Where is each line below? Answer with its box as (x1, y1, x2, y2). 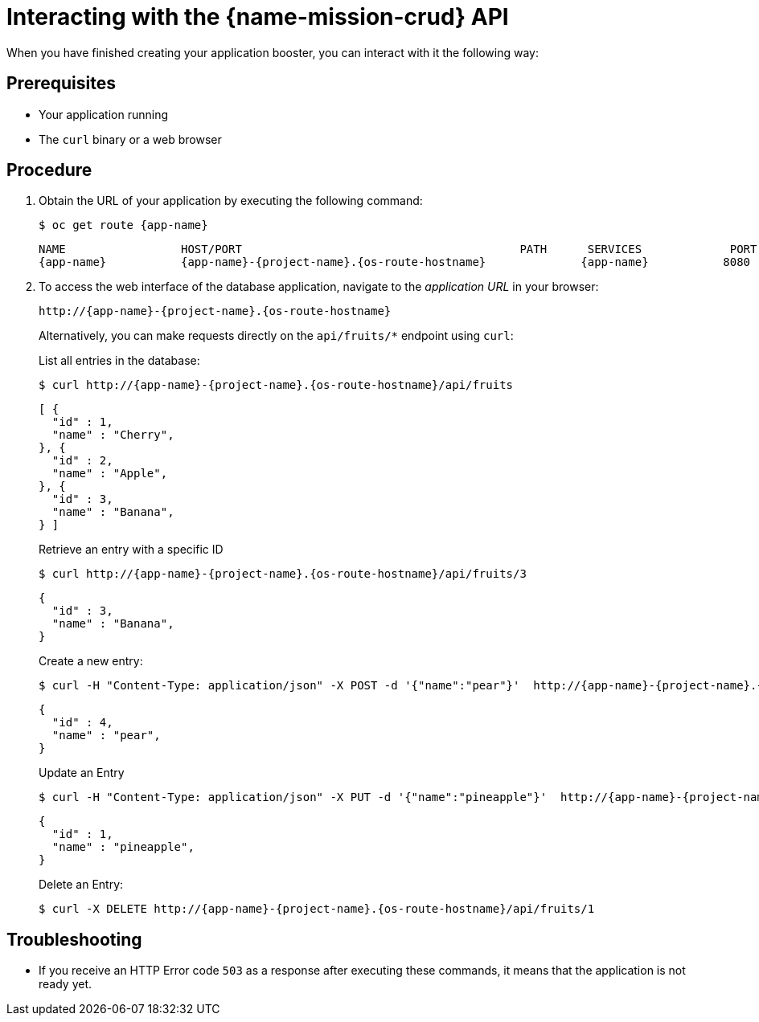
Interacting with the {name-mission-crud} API (6, 3, 509, 31)
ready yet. (39, 977, 92, 991)
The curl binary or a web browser (39, 132, 222, 146)
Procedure (6, 160, 92, 181)
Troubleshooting (6, 929, 142, 950)
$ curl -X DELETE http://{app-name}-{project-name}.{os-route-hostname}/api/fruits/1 (39, 902, 595, 916)
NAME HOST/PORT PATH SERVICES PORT (39, 243, 757, 256)
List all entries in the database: (39, 354, 200, 368)
